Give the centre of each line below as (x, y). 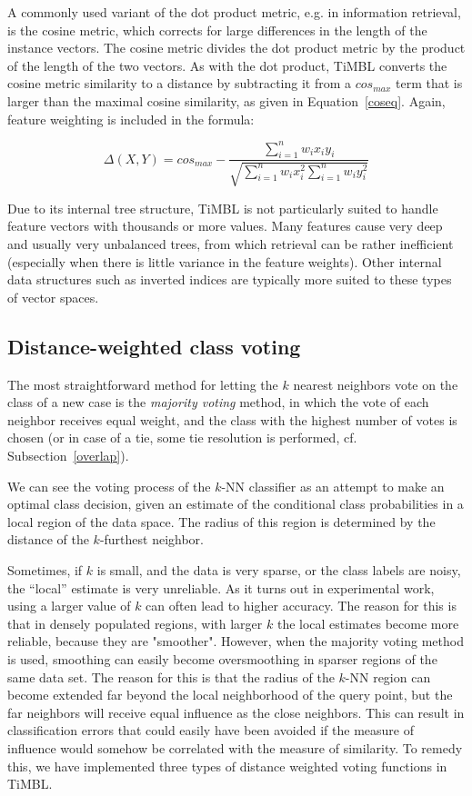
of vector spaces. (53, 297)
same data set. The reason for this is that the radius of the (171, 677)
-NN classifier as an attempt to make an (333, 486)
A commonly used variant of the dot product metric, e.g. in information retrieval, (234, 12)
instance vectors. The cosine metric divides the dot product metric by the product (236, 48)
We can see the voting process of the (109, 486)
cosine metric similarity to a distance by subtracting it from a (180, 83)
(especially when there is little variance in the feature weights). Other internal (225, 261)
